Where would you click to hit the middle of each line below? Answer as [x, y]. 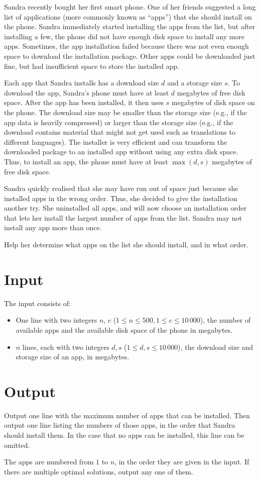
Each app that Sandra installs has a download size [82, 83]
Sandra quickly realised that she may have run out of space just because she [121, 188]
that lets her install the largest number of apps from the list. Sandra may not [123, 217]
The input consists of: [37, 303]
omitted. [17, 445]
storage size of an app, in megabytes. [73, 357]
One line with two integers [56, 320]
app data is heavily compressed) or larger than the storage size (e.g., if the [119, 122]
